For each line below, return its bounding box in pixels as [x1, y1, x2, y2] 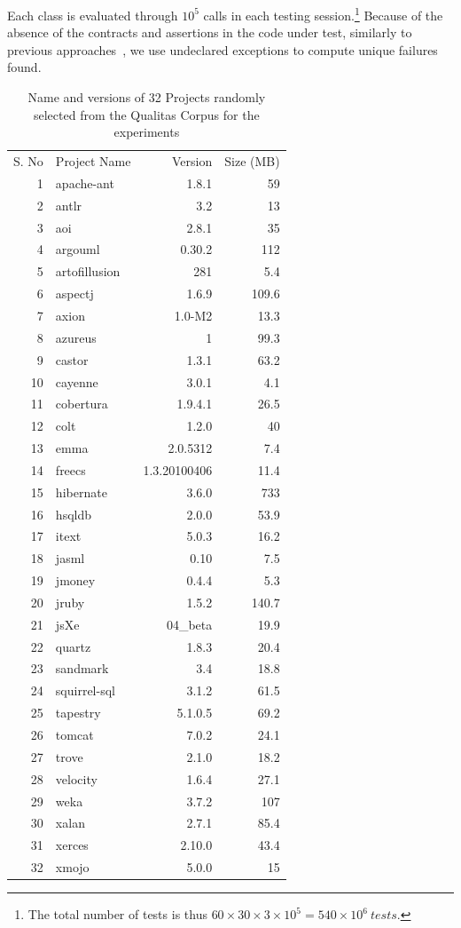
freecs [55, 460, 86, 479]
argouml [55, 240, 100, 258]
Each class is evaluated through [7, 5, 178, 24]
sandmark [55, 659, 109, 678]
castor [55, 350, 89, 369]
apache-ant [55, 173, 114, 192]
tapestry [55, 703, 101, 722]
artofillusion [55, 262, 121, 281]
